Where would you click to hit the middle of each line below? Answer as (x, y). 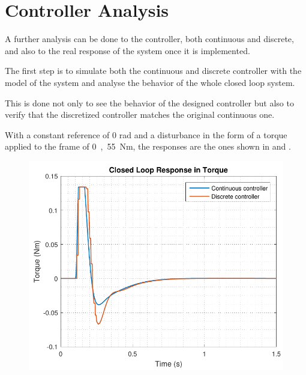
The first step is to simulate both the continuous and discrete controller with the (153, 71)
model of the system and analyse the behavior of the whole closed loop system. (150, 82)
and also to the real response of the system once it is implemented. (127, 50)
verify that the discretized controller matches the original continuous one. (140, 114)
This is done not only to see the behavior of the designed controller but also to (149, 102)
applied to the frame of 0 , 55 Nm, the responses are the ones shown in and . (148, 146)
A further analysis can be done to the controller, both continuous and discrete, (149, 39)
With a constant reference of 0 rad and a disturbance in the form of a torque (146, 134)
